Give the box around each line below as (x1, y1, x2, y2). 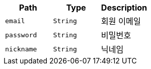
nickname (5, 45, 37, 53)
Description (101, 3, 147, 13)
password (5, 31, 37, 39)
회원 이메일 (101, 16, 141, 26)
